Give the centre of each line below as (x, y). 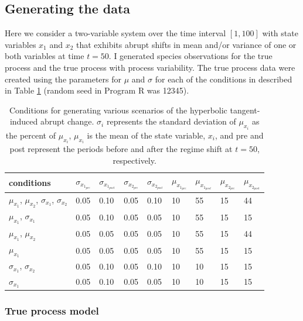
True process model (52, 310)
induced (24, 121)
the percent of (31, 135)
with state (280, 33)
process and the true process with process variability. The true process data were (150, 67)
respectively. (135, 160)
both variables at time (45, 56)
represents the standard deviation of (171, 121)
